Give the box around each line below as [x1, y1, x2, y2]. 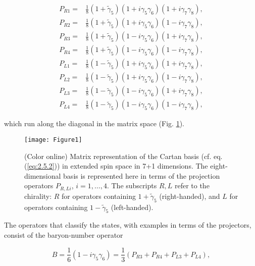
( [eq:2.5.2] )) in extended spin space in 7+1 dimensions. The [24, 161, 208, 171]
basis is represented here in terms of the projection [63, 170, 220, 181]
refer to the [174, 180, 210, 191]
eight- [210, 161, 228, 171]
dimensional [24, 170, 61, 181]
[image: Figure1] [24, 136, 82, 143]
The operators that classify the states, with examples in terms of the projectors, [4, 220, 251, 230]
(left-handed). [111, 201, 154, 212]
